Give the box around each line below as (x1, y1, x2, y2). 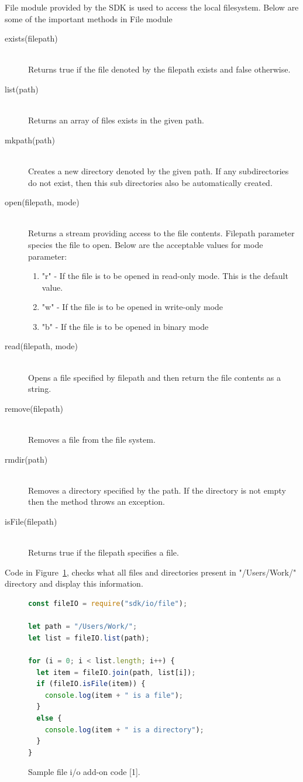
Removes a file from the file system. (28, 433, 156, 446)
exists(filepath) (5, 32, 58, 44)
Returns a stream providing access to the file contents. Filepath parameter (28, 227, 295, 239)
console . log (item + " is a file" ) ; (44, 691, 183, 700)
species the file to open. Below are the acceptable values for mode (28, 238, 263, 250)
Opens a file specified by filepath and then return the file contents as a (28, 371, 281, 383)
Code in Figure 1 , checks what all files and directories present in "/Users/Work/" (5, 566, 297, 578)
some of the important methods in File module (5, 12, 173, 25)
